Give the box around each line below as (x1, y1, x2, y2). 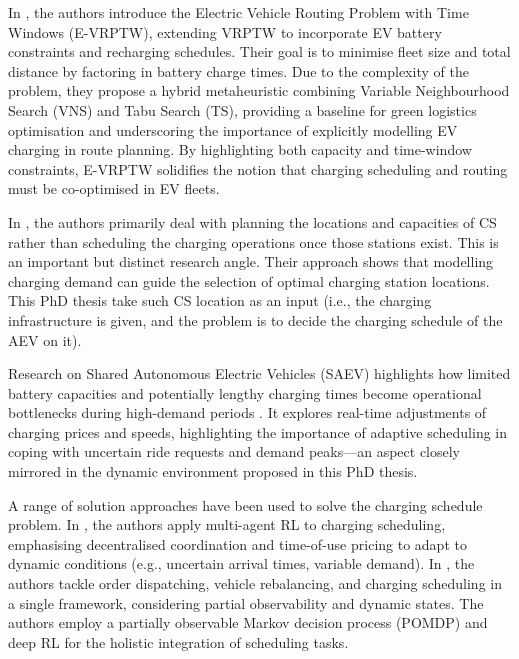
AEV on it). (8, 329, 82, 350)
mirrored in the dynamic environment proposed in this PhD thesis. (8, 461, 418, 482)
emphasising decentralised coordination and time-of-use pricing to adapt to (8, 533, 467, 554)
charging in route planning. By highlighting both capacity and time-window (8, 139, 472, 160)
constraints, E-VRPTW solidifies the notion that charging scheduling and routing (8, 158, 508, 179)
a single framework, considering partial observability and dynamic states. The (8, 592, 484, 613)
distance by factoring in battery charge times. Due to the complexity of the (8, 60, 469, 81)
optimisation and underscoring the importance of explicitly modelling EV (8, 119, 458, 140)
